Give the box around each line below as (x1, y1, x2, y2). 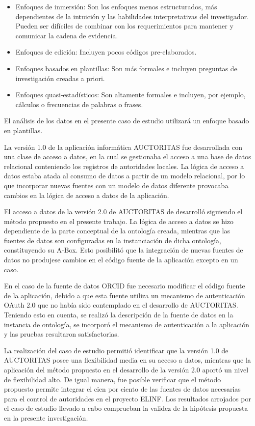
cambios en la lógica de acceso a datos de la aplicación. (4, 190, 169, 200)
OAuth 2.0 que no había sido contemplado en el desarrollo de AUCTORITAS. (4, 300, 238, 310)
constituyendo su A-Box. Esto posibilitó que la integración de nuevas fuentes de (4, 245, 243, 255)
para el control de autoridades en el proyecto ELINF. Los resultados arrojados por (4, 393, 251, 403)
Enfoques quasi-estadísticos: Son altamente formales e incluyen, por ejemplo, (15, 89, 246, 100)
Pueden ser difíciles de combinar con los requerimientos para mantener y (15, 21, 233, 31)
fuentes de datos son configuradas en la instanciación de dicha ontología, (4, 235, 221, 245)
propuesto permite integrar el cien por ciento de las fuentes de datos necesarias (4, 384, 241, 394)
